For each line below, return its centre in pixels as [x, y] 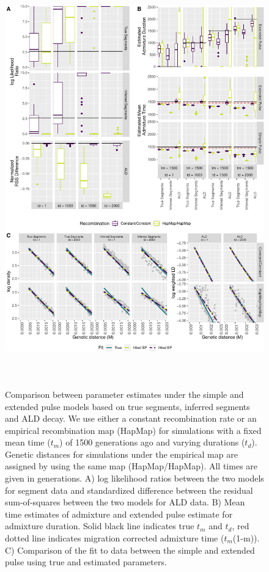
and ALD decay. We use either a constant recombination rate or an [131, 418]
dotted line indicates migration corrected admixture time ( [115, 538]
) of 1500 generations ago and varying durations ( [152, 442]
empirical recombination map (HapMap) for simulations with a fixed [133, 430]
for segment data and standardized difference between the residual [129, 490]
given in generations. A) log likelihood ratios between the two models [134, 478]
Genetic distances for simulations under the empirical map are [121, 454]
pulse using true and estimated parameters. [86, 562]
